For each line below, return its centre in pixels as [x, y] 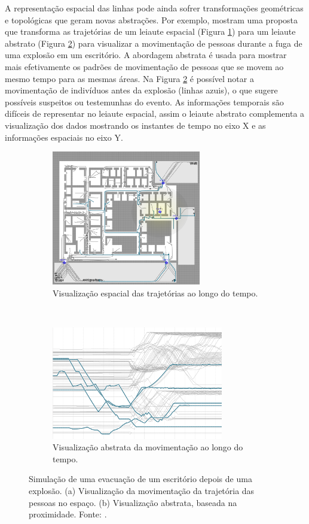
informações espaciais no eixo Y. [64, 137]
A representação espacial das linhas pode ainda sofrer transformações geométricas [154, 8]
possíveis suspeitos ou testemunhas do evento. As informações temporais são [144, 102]
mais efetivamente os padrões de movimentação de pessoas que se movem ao [144, 66]
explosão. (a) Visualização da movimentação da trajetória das [142, 491]
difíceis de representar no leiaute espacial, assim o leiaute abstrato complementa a [155, 113]
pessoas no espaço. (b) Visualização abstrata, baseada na [133, 502]
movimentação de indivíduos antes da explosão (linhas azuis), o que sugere [141, 90]
